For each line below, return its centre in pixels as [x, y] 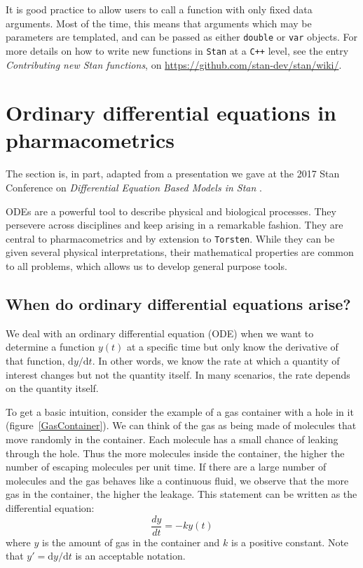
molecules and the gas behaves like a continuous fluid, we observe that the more [177, 480]
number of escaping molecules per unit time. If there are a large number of [166, 467]
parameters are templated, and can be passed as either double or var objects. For [181, 37]
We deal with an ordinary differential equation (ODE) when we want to [160, 333]
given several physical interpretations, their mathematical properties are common [180, 252]
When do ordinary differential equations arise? [178, 304]
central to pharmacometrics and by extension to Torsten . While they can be [170, 238]
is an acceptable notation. [130, 556]
